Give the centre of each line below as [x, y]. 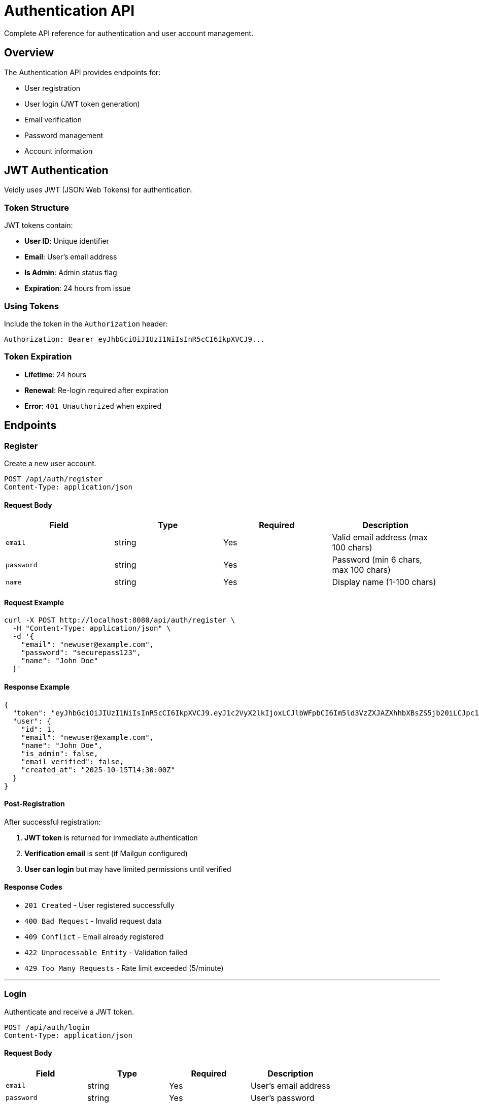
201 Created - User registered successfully [99, 905]
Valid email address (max [380, 538]
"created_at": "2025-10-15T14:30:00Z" [98, 770]
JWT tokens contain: [39, 225]
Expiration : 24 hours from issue [78, 288]
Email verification [53, 119]
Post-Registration [35, 804]
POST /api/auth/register [53, 479]
